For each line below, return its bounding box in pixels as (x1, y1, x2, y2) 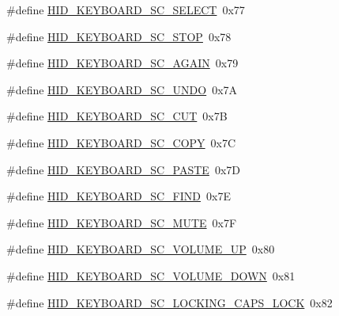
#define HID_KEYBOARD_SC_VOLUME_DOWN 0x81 (6, 267, 296, 284)
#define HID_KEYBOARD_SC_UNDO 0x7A (6, 81, 238, 97)
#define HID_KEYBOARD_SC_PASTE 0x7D (6, 161, 240, 177)
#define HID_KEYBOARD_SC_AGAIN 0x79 (6, 55, 239, 71)
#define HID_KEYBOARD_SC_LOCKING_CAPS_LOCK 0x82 (6, 294, 333, 310)
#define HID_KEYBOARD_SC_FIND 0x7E (6, 188, 231, 204)
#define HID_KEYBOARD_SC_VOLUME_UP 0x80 (6, 241, 275, 257)
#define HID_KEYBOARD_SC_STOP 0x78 (6, 28, 232, 44)
